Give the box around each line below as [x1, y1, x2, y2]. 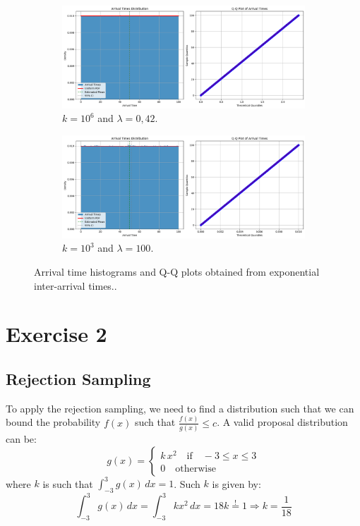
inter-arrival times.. [34, 278, 117, 293]
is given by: [212, 476, 261, 491]
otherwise [175, 464, 216, 475]
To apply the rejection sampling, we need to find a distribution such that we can [6, 400, 354, 415]
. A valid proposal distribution [217, 415, 348, 429]
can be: [6, 431, 37, 446]
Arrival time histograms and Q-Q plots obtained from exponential [34, 264, 320, 279]
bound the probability [6, 415, 101, 429]
